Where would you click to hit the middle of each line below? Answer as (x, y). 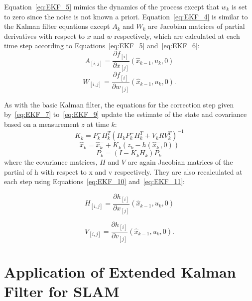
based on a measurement (42, 124)
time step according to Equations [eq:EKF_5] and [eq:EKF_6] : (102, 46)
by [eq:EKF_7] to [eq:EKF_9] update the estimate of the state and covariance (126, 114)
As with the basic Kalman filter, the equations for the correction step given (119, 104)
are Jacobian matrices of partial (196, 26)
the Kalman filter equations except (57, 26)
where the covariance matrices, (51, 162)
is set (240, 6)
